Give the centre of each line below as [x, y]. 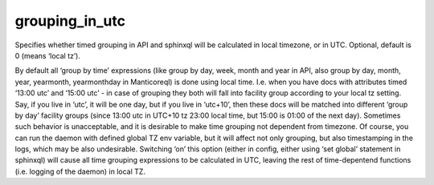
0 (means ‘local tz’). [47, 55]
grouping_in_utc [70, 21]
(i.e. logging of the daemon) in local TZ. [80, 171]
